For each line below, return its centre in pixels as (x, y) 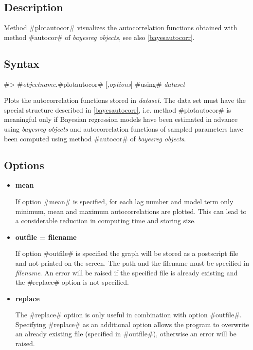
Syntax (22, 63)
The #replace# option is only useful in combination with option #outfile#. (128, 315)
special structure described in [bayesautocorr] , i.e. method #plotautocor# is (117, 109)
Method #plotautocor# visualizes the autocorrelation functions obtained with (121, 28)
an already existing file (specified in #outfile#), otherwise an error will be (126, 334)
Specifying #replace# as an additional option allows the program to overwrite (132, 324)
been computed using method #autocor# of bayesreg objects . (95, 138)
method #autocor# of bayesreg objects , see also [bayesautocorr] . (99, 37)
